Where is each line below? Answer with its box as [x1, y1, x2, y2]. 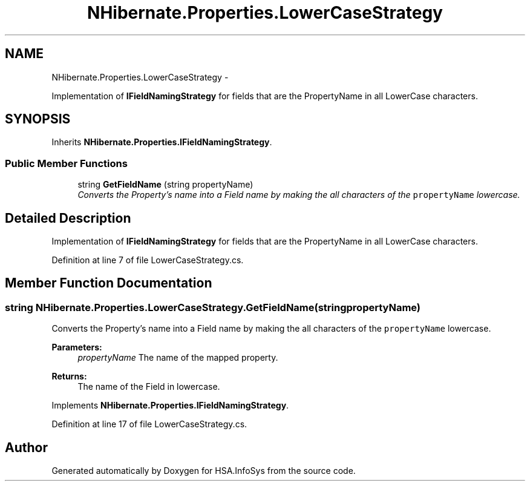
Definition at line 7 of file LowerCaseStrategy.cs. [51, 255, 244, 266]
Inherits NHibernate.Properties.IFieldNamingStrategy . [51, 137, 272, 148]
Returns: [51, 371, 87, 382]
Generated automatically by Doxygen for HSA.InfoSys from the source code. [51, 465, 356, 476]
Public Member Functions [5, 157, 128, 169]
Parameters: [51, 342, 102, 353]
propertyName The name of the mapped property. [77, 352, 278, 363]
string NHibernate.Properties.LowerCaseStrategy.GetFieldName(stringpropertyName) [5, 301, 421, 314]
